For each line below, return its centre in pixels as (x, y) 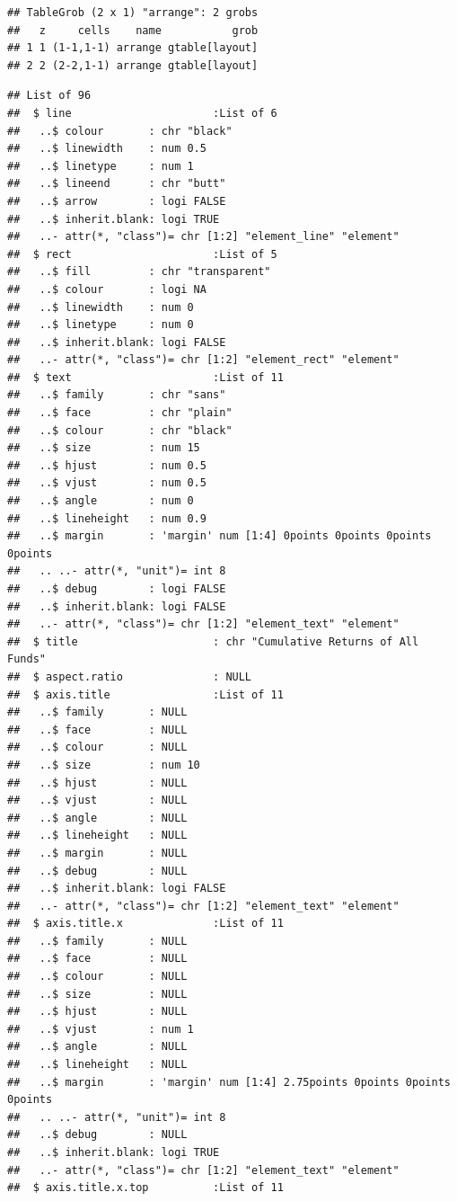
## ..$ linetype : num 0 (101, 325)
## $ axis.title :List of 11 (145, 694)
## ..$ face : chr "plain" (120, 413)
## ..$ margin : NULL (97, 853)
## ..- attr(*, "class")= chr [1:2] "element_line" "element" (203, 237)
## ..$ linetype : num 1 (101, 166)
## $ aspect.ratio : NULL (130, 676)
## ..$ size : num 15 (104, 448)
